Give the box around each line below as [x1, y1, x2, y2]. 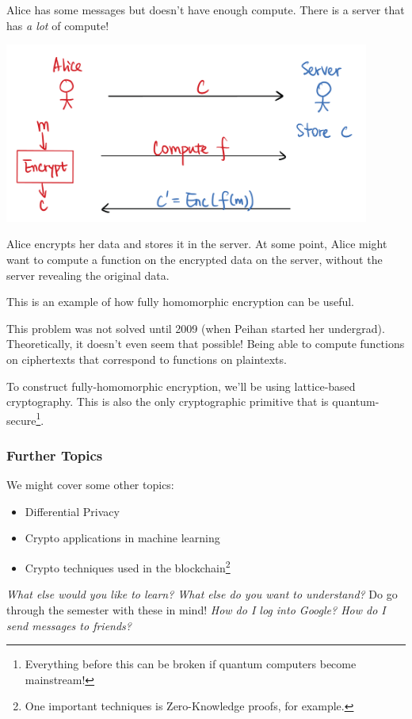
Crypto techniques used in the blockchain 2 [25, 557, 231, 576]
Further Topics [6, 445, 103, 465]
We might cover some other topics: [6, 476, 174, 493]
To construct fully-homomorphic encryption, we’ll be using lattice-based [6, 377, 356, 394]
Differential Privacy [25, 503, 120, 519]
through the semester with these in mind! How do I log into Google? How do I [6, 601, 386, 618]
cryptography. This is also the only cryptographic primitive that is [6, 393, 329, 410]
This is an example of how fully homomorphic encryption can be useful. [6, 293, 354, 310]
